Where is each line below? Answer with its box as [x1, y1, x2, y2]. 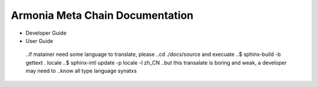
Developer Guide [25, 29, 67, 36]
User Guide [25, 37, 54, 44]
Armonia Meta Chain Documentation [11, 9, 194, 22]
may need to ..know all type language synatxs [25, 68, 137, 75]
